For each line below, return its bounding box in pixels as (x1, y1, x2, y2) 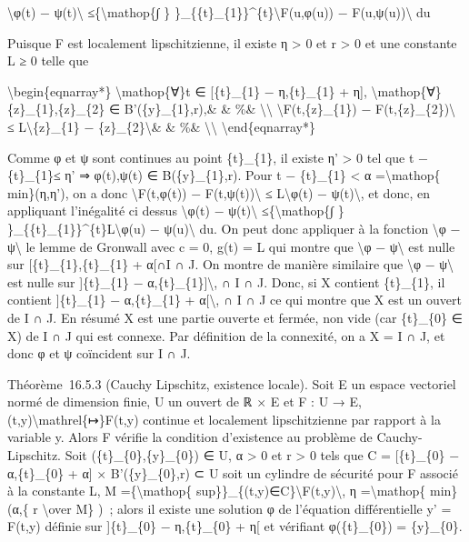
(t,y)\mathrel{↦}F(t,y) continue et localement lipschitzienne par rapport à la (7, 409, 441, 428)
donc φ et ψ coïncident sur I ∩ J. (7, 344, 191, 363)
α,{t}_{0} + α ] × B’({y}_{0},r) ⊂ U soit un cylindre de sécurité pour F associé (7, 463, 458, 482)
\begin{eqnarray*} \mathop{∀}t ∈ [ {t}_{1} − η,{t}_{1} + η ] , (7, 81, 367, 100)
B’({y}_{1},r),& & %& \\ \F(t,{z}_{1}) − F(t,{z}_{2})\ (124, 99, 456, 118)
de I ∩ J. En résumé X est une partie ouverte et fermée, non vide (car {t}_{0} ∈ (7, 307, 463, 326)
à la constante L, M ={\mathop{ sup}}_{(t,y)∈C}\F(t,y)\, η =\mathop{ (7, 481, 426, 500)
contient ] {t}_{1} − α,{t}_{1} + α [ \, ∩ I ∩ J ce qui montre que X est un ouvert (7, 290, 462, 309)
